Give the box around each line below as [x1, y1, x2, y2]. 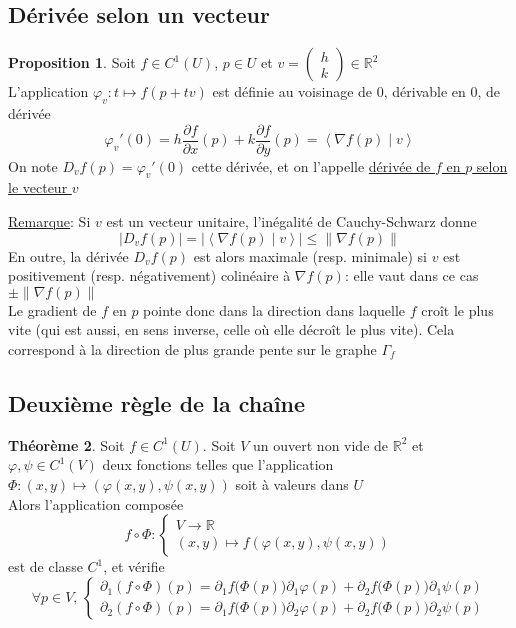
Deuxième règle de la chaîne [8, 388, 306, 418]
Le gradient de [8, 299, 97, 320]
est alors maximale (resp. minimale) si [193, 245, 427, 266]
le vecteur [8, 177, 68, 198]
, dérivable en [383, 81, 466, 102]
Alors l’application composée [8, 493, 184, 514]
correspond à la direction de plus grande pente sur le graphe [8, 339, 377, 360]
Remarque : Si [8, 211, 91, 232]
